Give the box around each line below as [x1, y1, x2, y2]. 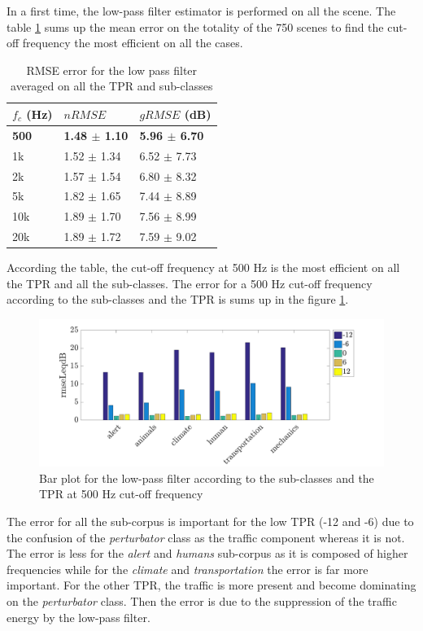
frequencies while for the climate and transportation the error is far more [7, 560, 368, 577]
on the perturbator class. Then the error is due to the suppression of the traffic [7, 593, 397, 610]
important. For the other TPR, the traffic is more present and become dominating [7, 576, 416, 594]
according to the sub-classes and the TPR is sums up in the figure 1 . [7, 291, 349, 308]
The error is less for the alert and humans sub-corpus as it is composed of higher [7, 545, 408, 562]
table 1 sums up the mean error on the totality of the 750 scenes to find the [7, 18, 384, 35]
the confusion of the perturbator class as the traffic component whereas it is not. [7, 528, 405, 546]
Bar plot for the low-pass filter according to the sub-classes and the [39, 469, 374, 486]
